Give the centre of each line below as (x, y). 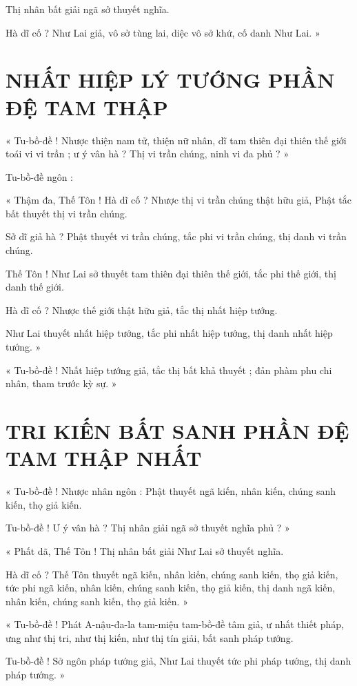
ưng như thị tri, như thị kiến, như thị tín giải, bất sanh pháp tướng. (150, 637)
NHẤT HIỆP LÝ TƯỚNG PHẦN (170, 80)
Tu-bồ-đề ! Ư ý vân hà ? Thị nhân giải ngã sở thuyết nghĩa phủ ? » (148, 528)
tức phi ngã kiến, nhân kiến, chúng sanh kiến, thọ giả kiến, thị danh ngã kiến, (171, 588)
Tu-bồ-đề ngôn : (40, 176)
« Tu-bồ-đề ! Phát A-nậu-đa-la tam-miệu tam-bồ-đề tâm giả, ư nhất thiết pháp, (175, 624)
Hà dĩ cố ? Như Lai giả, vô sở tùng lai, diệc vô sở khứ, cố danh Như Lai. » (163, 32)
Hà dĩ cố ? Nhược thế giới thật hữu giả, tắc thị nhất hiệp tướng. (142, 310)
